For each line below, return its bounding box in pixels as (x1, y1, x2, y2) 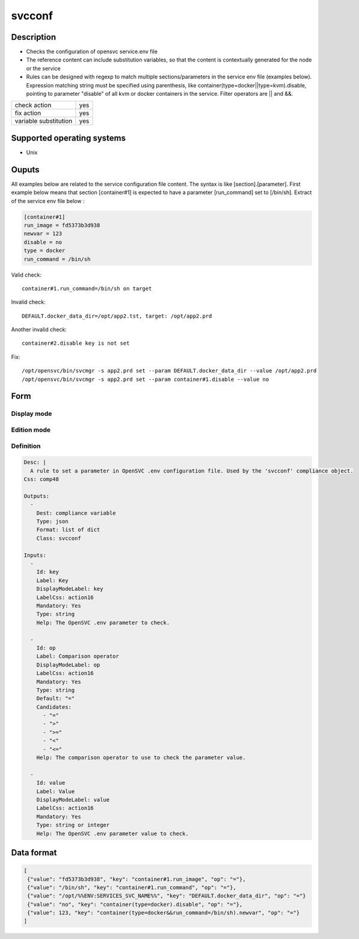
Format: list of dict (36, 526, 100, 533)
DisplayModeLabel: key (36, 585, 103, 592)
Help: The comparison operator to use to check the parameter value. (36, 754, 246, 761)
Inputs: (23, 551, 46, 559)
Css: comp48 (23, 476, 60, 483)
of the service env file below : (11, 197, 85, 204)
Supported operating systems (11, 133, 126, 143)
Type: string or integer (36, 821, 110, 829)
